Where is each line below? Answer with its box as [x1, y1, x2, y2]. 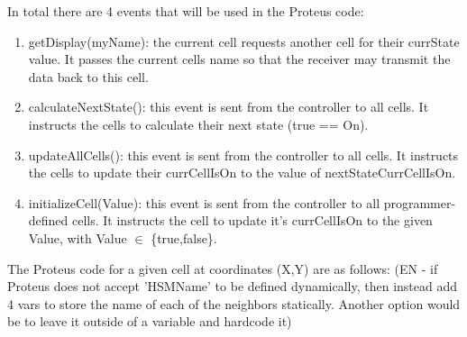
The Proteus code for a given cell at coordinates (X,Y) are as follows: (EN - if [7, 259, 438, 278]
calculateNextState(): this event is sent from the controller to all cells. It [28, 97, 429, 116]
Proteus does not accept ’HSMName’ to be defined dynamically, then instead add [7, 277, 458, 296]
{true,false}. [151, 228, 217, 247]
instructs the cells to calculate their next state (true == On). [28, 114, 369, 133]
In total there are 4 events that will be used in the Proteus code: [7, 2, 364, 20]
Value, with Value [28, 228, 127, 247]
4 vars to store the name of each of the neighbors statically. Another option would [7, 294, 461, 313]
